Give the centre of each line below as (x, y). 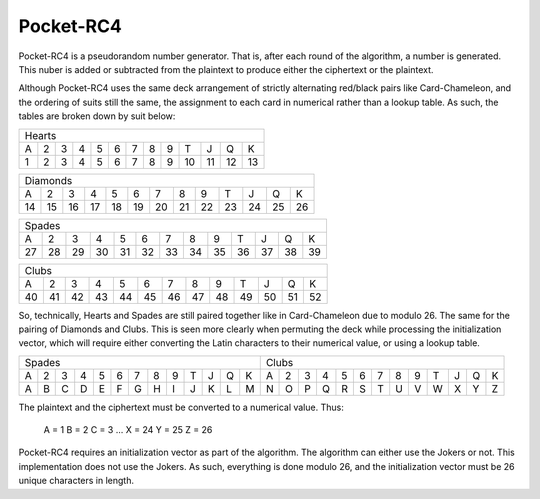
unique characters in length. (76, 481)
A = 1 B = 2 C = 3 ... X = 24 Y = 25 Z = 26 (128, 430)
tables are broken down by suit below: (97, 116)
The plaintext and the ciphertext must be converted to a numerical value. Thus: (181, 407)
